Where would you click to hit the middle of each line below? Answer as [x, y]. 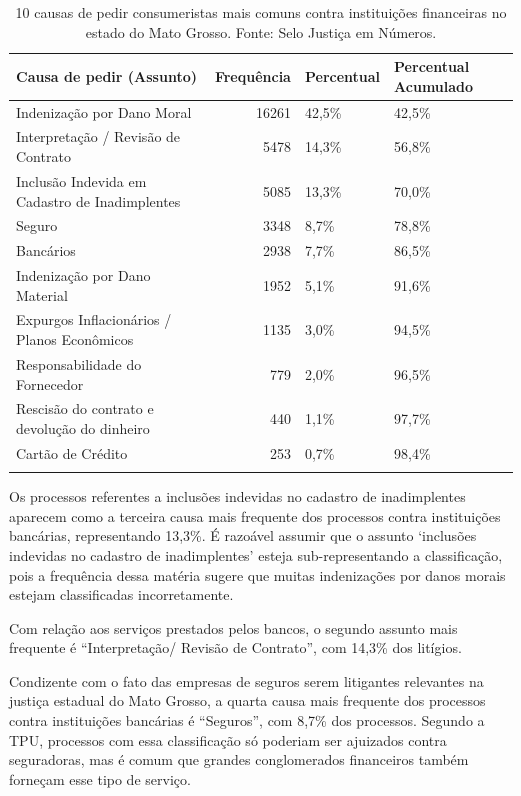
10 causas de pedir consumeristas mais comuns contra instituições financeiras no [261, 12]
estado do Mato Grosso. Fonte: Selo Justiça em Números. [261, 31]
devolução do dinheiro [83, 427]
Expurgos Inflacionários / [94, 319]
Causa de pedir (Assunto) [106, 75]
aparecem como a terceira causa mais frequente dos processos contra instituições [255, 515]
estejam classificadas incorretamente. [121, 594]
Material [42, 294]
